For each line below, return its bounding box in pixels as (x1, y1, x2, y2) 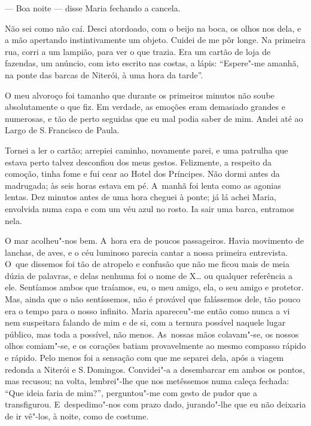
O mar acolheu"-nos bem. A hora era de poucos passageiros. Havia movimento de (5, 234, 304, 247)
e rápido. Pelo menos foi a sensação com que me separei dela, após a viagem (5, 351, 284, 364)
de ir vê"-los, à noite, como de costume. (5, 410, 149, 422)
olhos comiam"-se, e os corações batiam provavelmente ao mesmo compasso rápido (5, 339, 306, 352)
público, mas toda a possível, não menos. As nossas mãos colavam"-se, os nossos (5, 327, 299, 340)
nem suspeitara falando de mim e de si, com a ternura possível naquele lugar (5, 316, 286, 329)
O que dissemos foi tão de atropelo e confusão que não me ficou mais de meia (5, 258, 289, 270)
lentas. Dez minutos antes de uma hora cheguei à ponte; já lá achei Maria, (5, 191, 276, 203)
